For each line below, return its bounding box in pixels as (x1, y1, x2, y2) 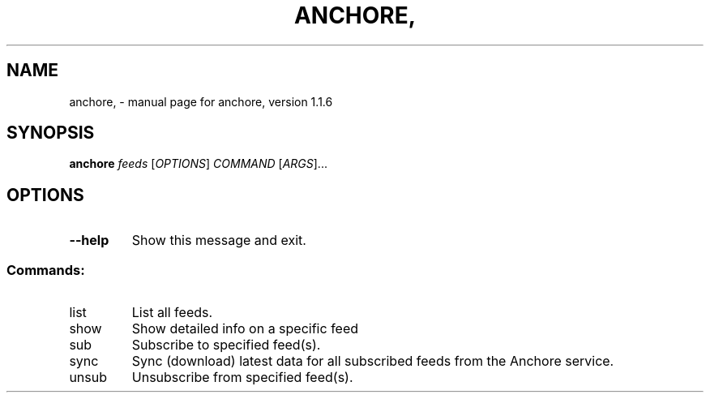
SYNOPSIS (6, 122, 95, 144)
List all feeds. (131, 304, 213, 321)
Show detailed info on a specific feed (131, 320, 359, 337)
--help (69, 232, 109, 249)
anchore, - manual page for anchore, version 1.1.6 (69, 94, 333, 109)
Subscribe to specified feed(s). (131, 337, 321, 354)
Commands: (6, 261, 85, 278)
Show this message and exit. (131, 232, 306, 249)
